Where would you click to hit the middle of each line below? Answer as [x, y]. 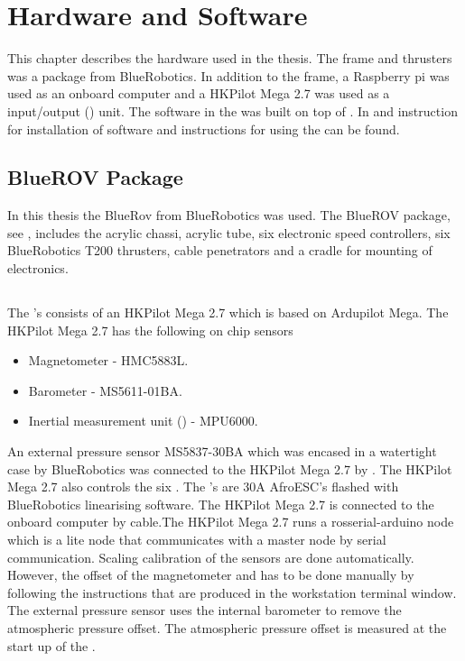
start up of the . [51, 645]
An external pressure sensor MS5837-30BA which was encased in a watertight [222, 451]
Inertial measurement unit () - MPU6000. [143, 421]
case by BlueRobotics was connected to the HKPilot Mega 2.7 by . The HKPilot [230, 468]
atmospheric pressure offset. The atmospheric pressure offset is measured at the [227, 627]
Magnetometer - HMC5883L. [108, 360]
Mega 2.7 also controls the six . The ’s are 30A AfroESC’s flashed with [203, 487]
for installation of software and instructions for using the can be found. [204, 129]
